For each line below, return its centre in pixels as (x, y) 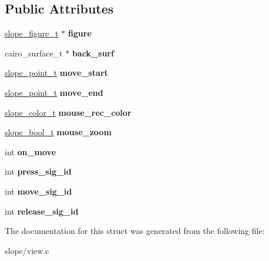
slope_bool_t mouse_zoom (58, 132)
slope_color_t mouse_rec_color (68, 112)
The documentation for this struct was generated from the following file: (135, 231)
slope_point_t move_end (54, 92)
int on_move (31, 151)
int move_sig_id (38, 191)
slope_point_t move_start (56, 73)
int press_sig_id (38, 171)
